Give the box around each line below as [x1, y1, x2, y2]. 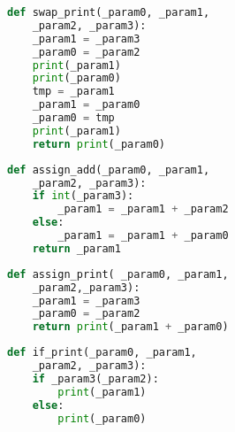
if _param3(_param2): [32, 372, 159, 385]
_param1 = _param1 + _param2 [57, 203, 229, 216]
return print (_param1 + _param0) [32, 320, 229, 334]
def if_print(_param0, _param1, [7, 346, 197, 359]
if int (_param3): [32, 189, 134, 203]
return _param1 [32, 242, 121, 255]
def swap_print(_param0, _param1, [7, 6, 210, 19]
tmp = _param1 [32, 85, 115, 98]
